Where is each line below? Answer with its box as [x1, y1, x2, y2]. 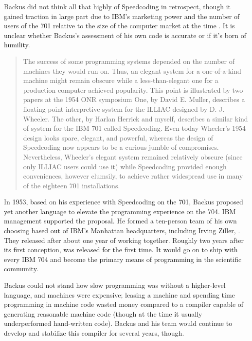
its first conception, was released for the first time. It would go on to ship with [4, 244, 238, 255]
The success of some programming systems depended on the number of [23, 56, 235, 66]
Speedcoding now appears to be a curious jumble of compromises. [23, 142, 219, 152]
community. [4, 263, 38, 274]
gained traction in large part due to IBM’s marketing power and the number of [4, 11, 240, 21]
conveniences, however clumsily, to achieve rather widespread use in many [23, 171, 243, 181]
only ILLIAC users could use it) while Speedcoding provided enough [23, 161, 227, 171]
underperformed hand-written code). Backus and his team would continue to [4, 318, 233, 328]
